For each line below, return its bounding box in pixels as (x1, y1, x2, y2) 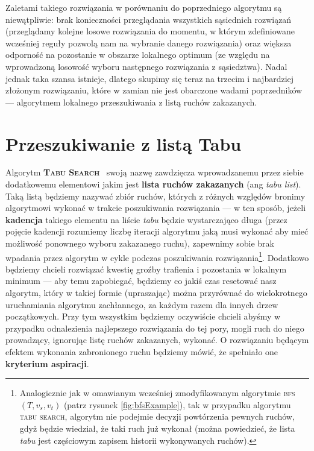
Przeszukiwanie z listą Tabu (5, 131, 242, 156)
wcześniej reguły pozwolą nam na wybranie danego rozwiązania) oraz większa (5, 36, 292, 49)
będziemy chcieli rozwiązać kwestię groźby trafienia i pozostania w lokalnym (5, 262, 287, 275)
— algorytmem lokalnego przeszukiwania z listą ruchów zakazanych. (5, 95, 257, 108)
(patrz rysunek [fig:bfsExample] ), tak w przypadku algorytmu (63, 398, 291, 411)
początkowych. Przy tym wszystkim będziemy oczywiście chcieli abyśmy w (5, 310, 281, 323)
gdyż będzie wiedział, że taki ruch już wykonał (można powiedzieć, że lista (19, 422, 295, 434)
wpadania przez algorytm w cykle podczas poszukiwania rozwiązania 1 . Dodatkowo (5, 249, 309, 263)
